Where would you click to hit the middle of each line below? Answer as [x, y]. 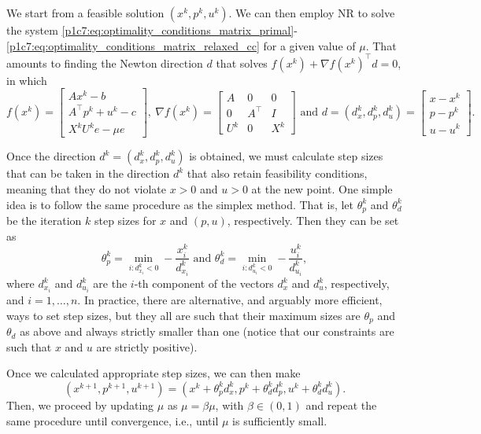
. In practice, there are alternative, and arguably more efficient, [230, 300]
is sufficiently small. [280, 420]
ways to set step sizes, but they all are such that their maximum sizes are [183, 315]
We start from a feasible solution [85, 13]
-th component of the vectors [204, 283]
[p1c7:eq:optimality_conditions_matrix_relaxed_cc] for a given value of [181, 45]
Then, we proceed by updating [80, 405]
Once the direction [51, 156]
